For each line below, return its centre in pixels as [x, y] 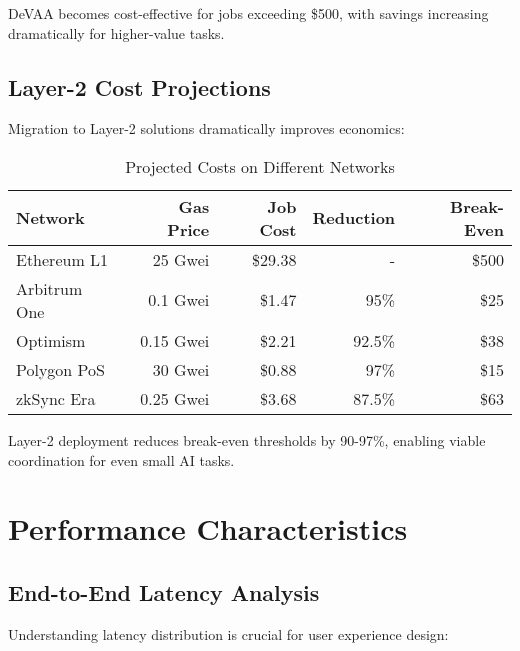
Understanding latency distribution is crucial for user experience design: [228, 633]
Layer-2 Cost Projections [139, 86]
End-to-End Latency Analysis [164, 591]
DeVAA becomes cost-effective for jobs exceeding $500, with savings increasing [248, 13]
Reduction [354, 218]
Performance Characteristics [208, 528]
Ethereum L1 [62, 259]
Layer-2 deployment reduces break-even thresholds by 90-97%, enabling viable [247, 439]
